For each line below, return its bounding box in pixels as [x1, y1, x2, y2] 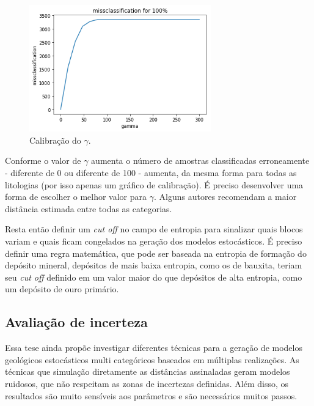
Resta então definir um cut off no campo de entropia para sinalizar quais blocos [5, 223, 303, 235]
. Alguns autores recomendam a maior [153, 190, 297, 203]
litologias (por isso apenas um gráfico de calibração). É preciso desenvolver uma [5, 178, 304, 191]
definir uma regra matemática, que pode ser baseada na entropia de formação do [5, 246, 307, 259]
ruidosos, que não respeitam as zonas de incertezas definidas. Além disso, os [5, 377, 289, 389]
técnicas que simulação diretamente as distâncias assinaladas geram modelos [5, 365, 290, 378]
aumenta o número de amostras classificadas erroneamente [91, 154, 310, 167]
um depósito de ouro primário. [5, 282, 119, 295]
